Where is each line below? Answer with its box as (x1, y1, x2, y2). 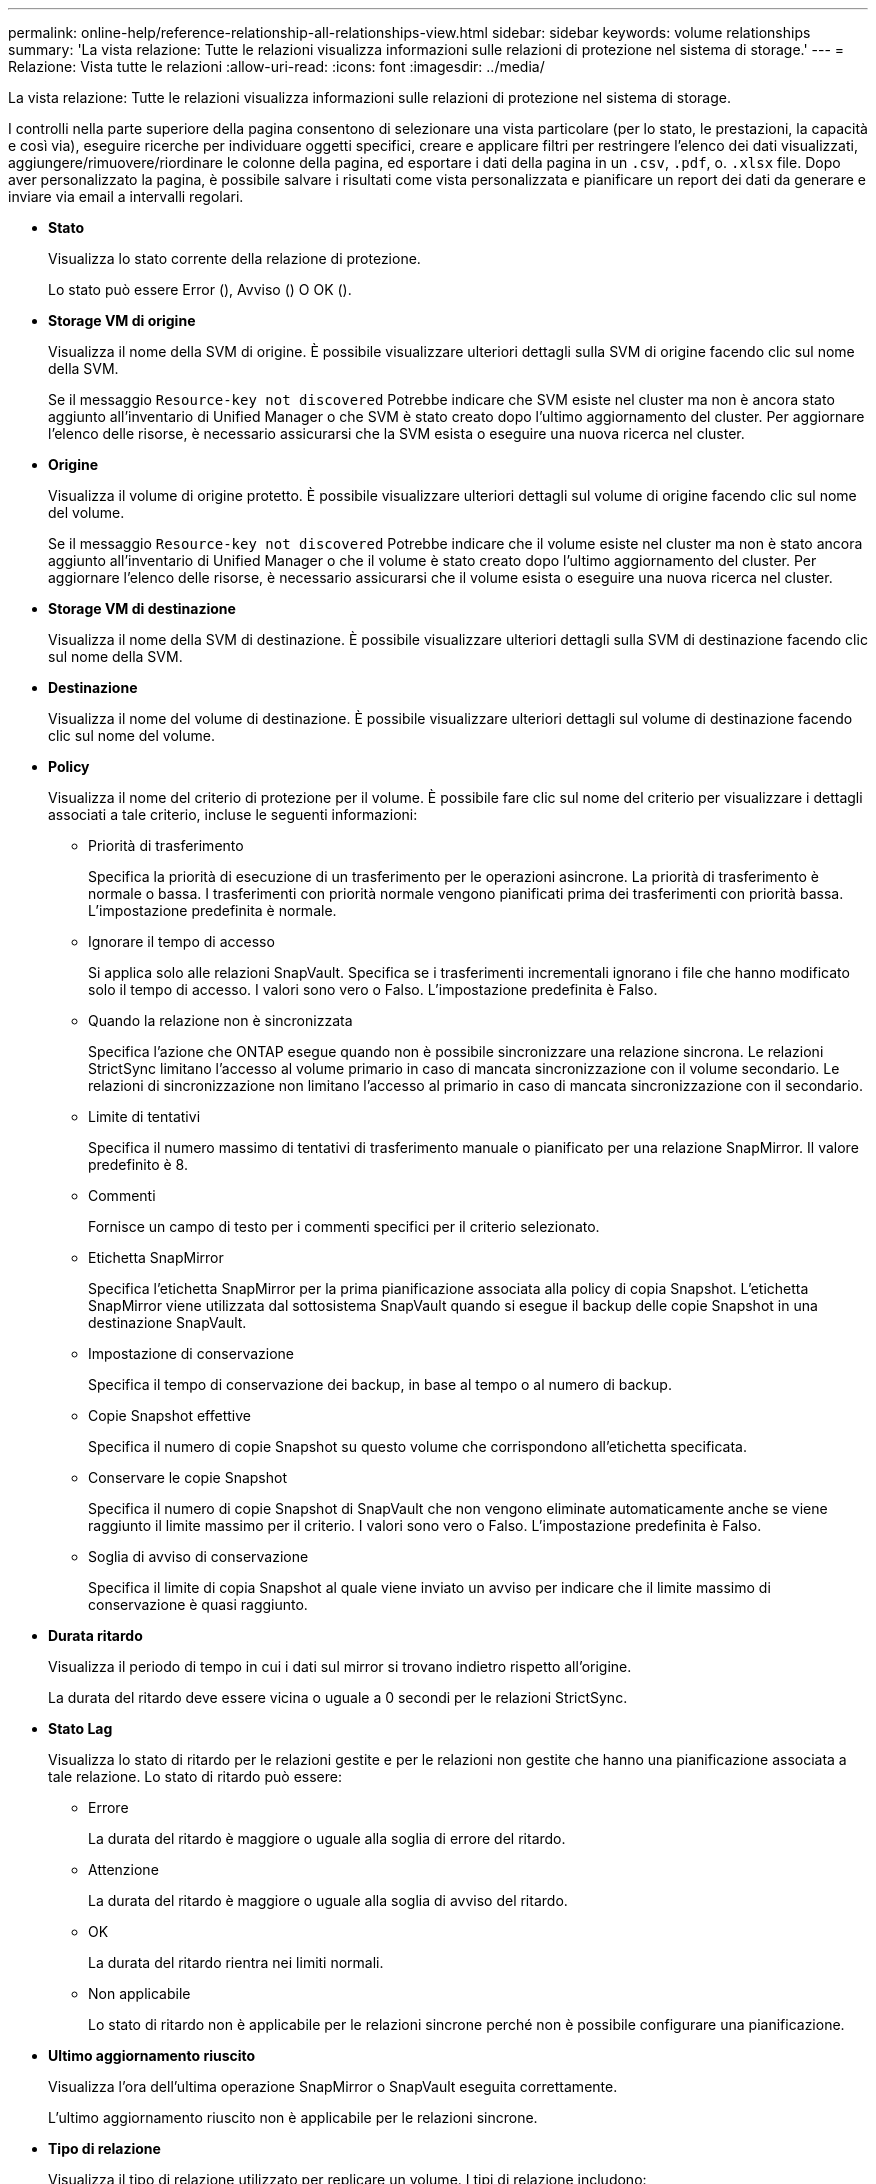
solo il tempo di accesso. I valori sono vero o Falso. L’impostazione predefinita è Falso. (88, 981, 658, 998)
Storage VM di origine (48, 312, 196, 329)
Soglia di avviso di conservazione (88, 1548, 309, 1565)
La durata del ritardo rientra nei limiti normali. (88, 1954, 384, 1971)
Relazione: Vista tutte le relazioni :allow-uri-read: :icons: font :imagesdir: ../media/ (8, 58, 545, 75)
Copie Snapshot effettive (88, 1407, 251, 1424)
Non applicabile (88, 1985, 191, 2002)
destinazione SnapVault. (88, 1314, 247, 1331)
